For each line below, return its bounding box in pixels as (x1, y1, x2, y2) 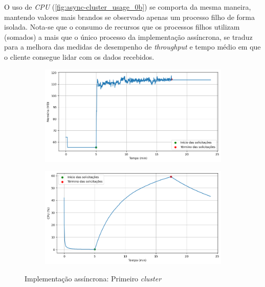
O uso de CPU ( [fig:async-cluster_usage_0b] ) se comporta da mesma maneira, (4, 2, 251, 12)
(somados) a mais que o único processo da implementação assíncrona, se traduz (4, 31, 253, 42)
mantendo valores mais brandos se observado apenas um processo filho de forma (4, 11, 255, 22)
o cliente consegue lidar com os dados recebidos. (4, 51, 154, 62)
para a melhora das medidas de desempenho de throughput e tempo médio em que (4, 41, 261, 52)
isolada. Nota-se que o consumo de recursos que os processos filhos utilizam (4, 21, 240, 32)
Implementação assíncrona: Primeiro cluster (25, 273, 162, 283)
